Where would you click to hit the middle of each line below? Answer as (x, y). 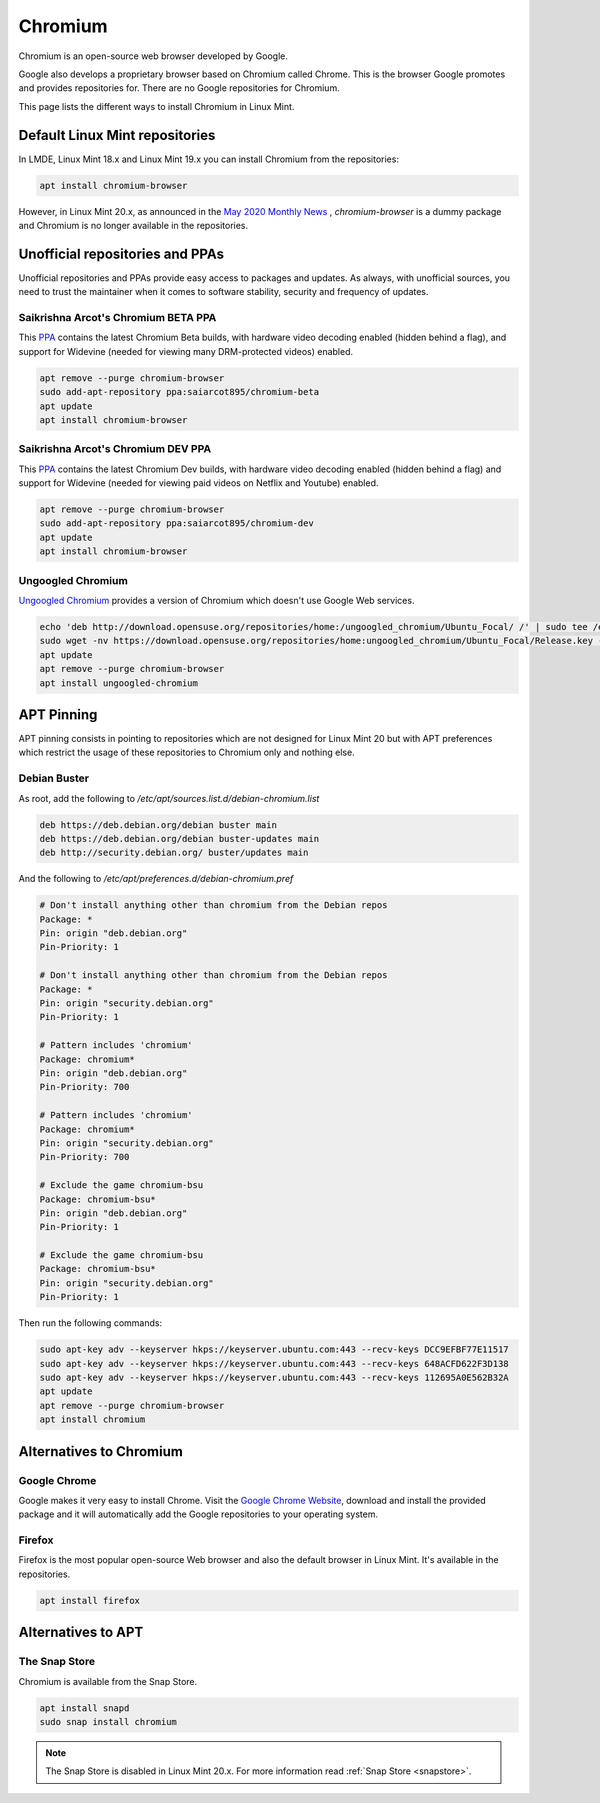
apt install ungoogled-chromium (119, 683)
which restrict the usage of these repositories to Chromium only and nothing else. (186, 752)
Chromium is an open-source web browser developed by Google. (153, 56)
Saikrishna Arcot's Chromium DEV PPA (115, 449)
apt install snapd (84, 1708)
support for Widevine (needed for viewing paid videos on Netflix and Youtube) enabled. (198, 483)
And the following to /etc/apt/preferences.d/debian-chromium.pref (156, 879)
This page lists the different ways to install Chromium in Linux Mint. (156, 106)
